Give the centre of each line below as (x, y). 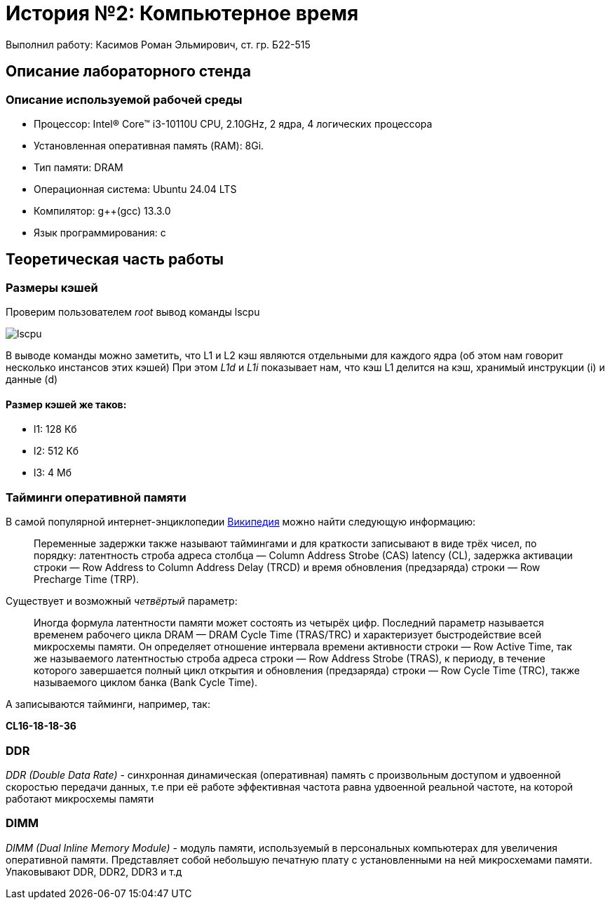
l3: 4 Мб (53, 473)
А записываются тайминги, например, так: (108, 704)
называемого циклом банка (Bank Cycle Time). (146, 683)
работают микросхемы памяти (80, 798)
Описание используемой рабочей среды (124, 99)
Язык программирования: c (100, 232)
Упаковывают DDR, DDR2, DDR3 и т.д (94, 871)
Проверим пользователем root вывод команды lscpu (133, 312)
